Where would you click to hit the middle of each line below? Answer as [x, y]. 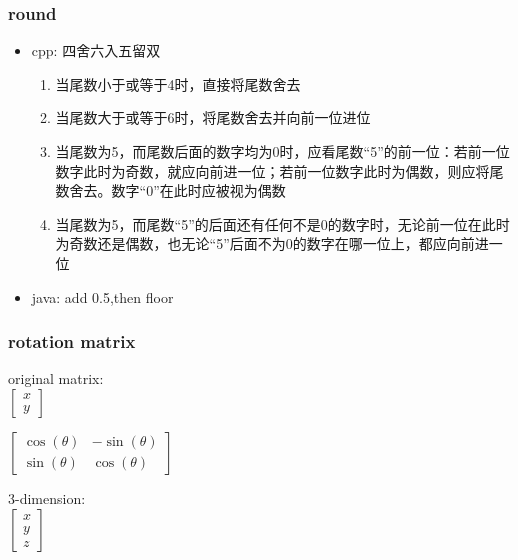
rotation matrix [72, 341]
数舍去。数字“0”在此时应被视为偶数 [170, 190]
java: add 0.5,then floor [102, 296]
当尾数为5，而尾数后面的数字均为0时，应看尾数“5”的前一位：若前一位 [282, 151]
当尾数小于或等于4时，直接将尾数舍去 [178, 83]
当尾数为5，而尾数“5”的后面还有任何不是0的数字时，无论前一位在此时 [282, 223]
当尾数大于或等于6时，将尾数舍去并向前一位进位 [213, 117]
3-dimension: [47, 497]
